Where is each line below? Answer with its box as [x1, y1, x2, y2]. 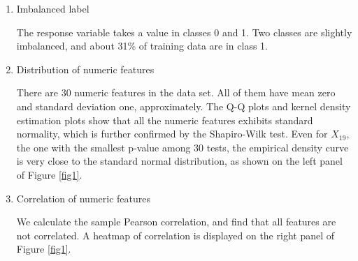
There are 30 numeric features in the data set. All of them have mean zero [16, 85, 336, 100]
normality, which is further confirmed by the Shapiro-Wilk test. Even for [16, 126, 328, 141]
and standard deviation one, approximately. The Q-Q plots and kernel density [16, 98, 351, 113]
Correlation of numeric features [16, 191, 150, 205]
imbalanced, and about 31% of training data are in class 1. [16, 38, 268, 53]
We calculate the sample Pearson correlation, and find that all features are [16, 214, 336, 229]
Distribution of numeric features [16, 61, 155, 76]
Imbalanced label [16, 1, 89, 15]
